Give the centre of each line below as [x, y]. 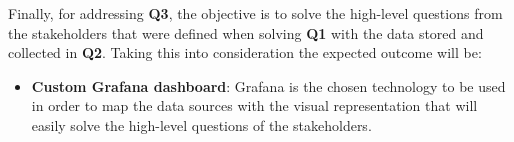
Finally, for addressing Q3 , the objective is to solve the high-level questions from [255, 13]
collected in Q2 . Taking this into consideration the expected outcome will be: [245, 52]
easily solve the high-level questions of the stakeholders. [201, 124]
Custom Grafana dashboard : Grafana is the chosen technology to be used [268, 85]
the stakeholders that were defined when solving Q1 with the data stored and [246, 32]
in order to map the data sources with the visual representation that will [254, 105]
